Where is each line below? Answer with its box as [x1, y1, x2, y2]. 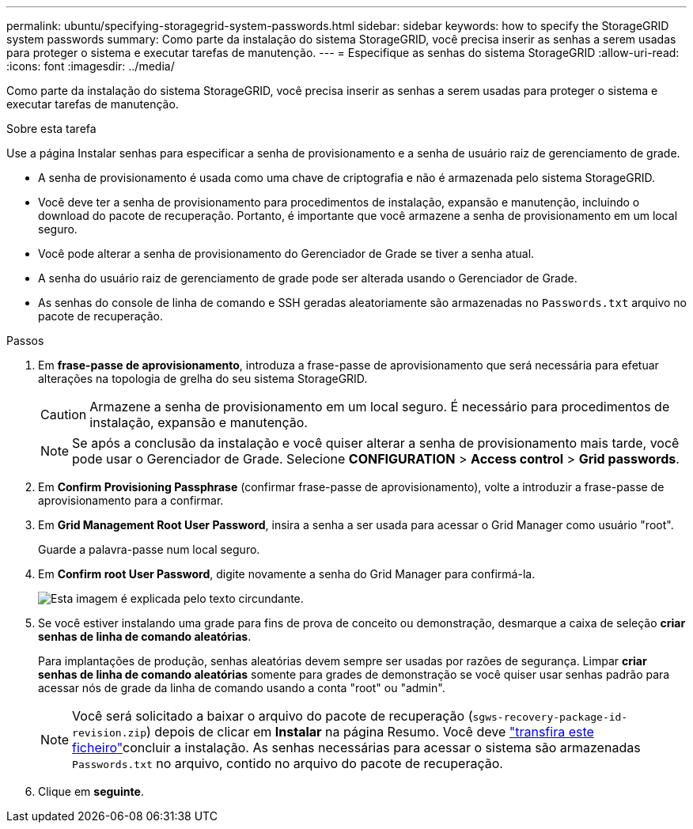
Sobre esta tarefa [6, 122, 97, 135]
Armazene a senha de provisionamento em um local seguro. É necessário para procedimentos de [89, 399, 670, 414]
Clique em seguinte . [38, 785, 144, 798]
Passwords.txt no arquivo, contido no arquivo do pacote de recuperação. [72, 755, 503, 771]
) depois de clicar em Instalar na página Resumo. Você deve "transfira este [146, 724, 594, 740]
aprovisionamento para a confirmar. [38, 494, 224, 507]
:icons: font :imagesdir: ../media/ [6, 59, 175, 73]
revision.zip [72, 727, 146, 739]
